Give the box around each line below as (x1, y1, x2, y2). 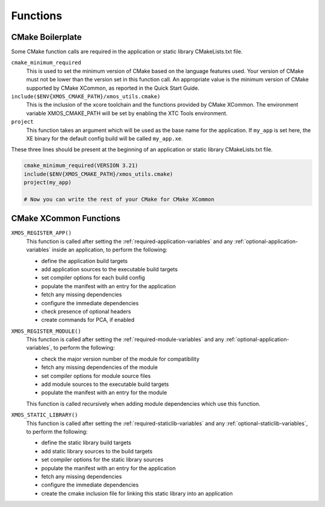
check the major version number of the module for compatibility (41, 355, 200, 362)
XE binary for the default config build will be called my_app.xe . (26, 134, 184, 142)
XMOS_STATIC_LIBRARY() (11, 412, 78, 418)
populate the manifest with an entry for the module (41, 389, 167, 396)
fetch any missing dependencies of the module (41, 364, 158, 371)
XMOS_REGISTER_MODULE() (11, 327, 81, 335)
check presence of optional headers (41, 307, 131, 315)
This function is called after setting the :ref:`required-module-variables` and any (26, 336, 224, 343)
